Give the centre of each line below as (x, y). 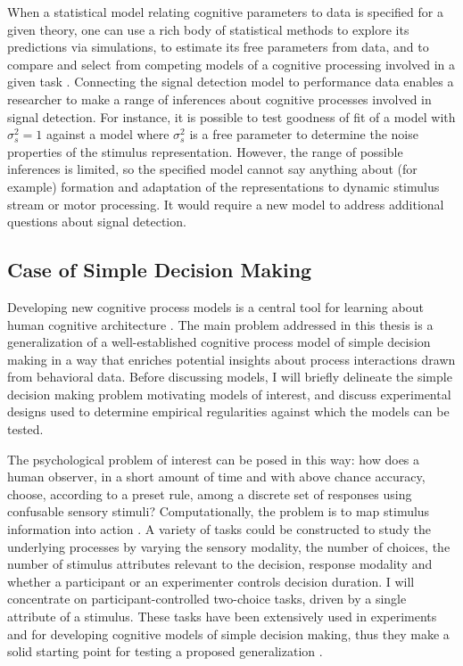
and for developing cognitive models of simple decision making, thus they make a (228, 633)
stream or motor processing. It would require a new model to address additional (226, 204)
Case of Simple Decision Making (160, 270)
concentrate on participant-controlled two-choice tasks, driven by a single (207, 599)
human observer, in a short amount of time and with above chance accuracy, (216, 477)
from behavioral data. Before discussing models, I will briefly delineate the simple (230, 377)
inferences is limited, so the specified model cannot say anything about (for (212, 169)
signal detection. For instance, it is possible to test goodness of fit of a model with (231, 116)
